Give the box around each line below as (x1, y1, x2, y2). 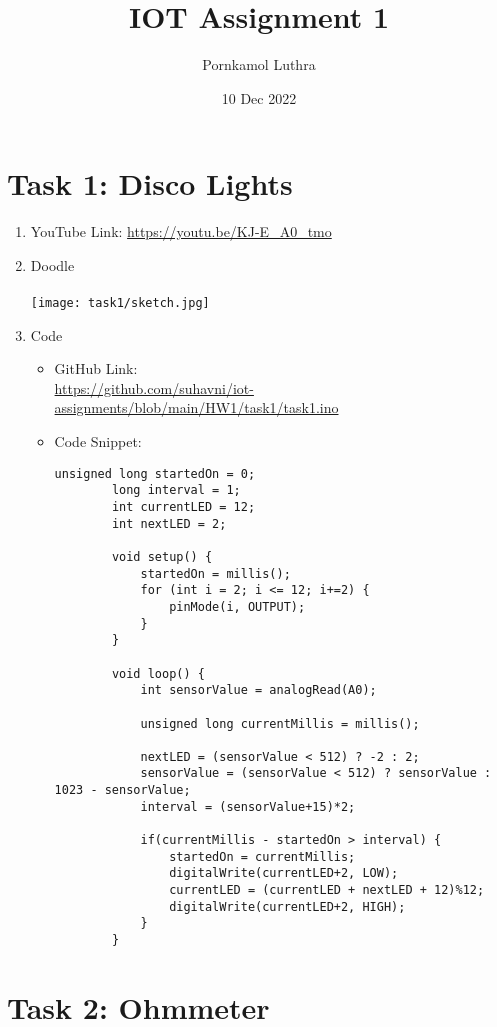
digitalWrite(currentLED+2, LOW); (169, 866, 399, 881)
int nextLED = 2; (111, 516, 227, 531)
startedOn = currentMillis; (169, 849, 356, 864)
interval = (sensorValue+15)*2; (140, 799, 356, 814)
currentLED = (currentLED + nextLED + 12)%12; (169, 883, 485, 898)
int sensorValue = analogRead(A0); (140, 683, 377, 698)
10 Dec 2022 (221, 87, 297, 108)
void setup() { (111, 549, 213, 564)
